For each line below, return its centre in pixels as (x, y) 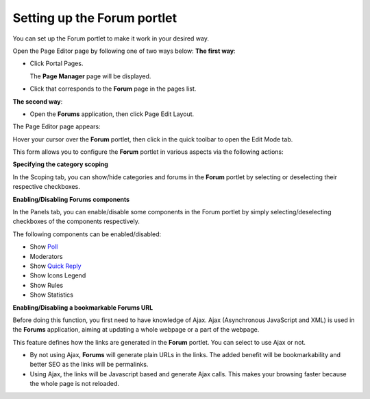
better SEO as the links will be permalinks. (89, 365)
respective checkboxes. (46, 187)
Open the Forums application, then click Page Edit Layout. (112, 114)
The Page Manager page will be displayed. (90, 76)
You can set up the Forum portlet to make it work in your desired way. (111, 38)
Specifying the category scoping (61, 164)
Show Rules (47, 285)
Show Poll (44, 247)
